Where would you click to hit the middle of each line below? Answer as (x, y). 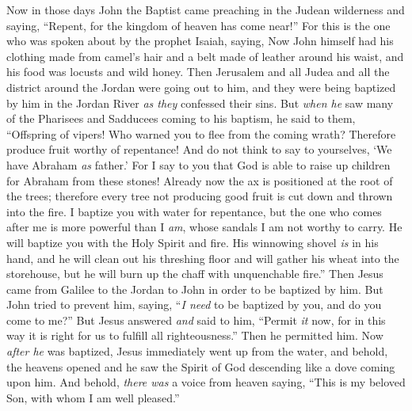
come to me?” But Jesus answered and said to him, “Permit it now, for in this (196, 320)
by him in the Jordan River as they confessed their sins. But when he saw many (200, 103)
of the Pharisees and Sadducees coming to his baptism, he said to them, (181, 118)
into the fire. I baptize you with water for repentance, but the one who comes (194, 211)
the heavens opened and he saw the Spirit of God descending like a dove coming (201, 366)
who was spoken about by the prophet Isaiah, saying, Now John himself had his (200, 41)
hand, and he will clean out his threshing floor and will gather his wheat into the (203, 258)
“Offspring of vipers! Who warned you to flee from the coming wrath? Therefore (201, 133)
